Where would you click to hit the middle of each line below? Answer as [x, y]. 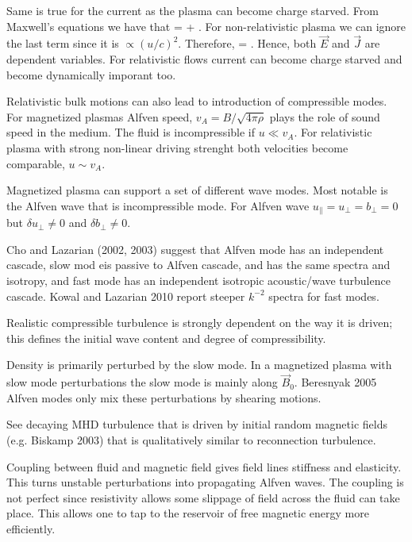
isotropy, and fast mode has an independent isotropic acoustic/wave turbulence [198, 280]
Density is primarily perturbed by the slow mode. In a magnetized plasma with [199, 365]
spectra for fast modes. [324, 296]
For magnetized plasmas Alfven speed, [100, 116]
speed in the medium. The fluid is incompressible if [131, 132]
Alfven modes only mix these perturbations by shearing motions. [164, 397]
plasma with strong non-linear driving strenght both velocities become [177, 147]
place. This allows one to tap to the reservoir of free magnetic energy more [188, 513]
